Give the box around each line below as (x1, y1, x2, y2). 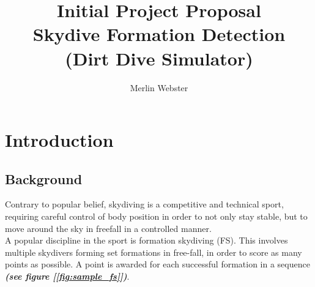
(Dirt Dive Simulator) (65, 45, 253, 70)
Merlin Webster (130, 81, 188, 94)
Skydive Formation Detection (32, 21, 286, 47)
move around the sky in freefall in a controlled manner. (5, 222, 212, 234)
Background (5, 169, 83, 188)
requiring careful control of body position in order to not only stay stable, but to (5, 210, 308, 223)
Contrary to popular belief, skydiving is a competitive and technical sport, (5, 198, 284, 211)
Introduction (5, 127, 114, 152)
